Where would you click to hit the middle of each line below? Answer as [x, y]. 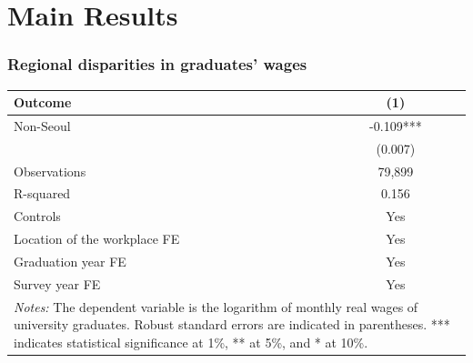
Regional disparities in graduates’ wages [157, 64]
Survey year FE [57, 283]
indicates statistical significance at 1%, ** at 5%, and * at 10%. [191, 342]
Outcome [43, 102]
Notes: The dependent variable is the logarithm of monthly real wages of [216, 306]
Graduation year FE [70, 261]
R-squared [42, 193]
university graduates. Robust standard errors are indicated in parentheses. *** [232, 324]
